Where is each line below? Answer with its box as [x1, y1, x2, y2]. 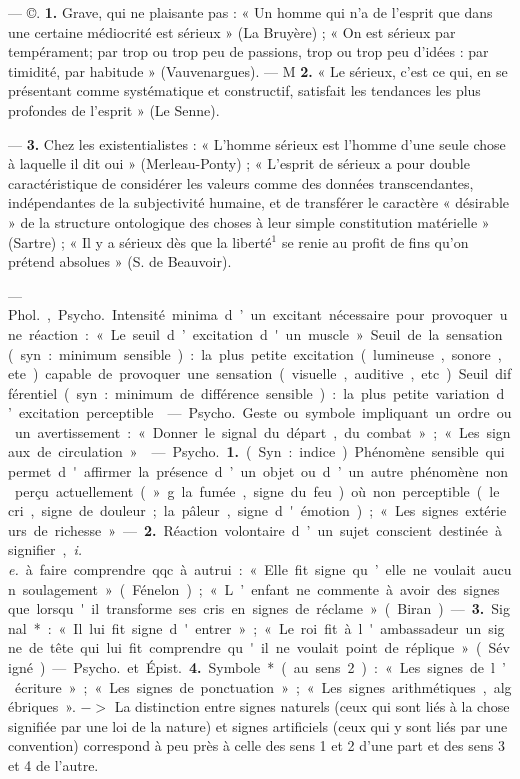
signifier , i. [8, 539, 83, 560]
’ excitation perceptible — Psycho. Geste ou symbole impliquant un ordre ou [8, 402, 512, 423]
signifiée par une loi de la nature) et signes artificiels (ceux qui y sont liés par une [8, 715, 508, 736]
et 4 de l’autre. [8, 754, 99, 775]
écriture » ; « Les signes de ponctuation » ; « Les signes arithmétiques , [14, 676, 487, 697]
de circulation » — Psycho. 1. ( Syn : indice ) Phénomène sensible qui [37, 441, 505, 462]
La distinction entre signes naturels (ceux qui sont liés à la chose [114, 696, 510, 717]
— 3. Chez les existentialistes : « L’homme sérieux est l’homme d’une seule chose [8, 133, 506, 154]
